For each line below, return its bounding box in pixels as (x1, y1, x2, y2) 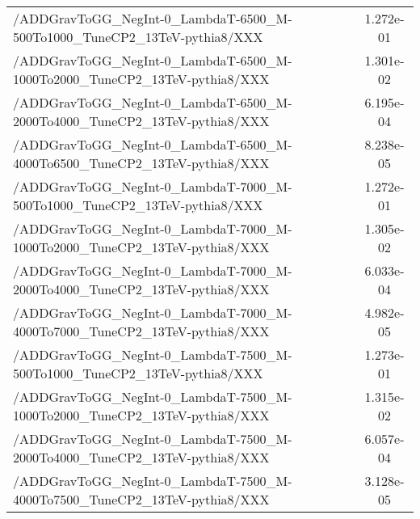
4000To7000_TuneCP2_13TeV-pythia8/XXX (13, 322, 270, 340)
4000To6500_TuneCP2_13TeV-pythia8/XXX (13, 154, 270, 172)
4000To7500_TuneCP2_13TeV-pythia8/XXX (13, 490, 270, 508)
